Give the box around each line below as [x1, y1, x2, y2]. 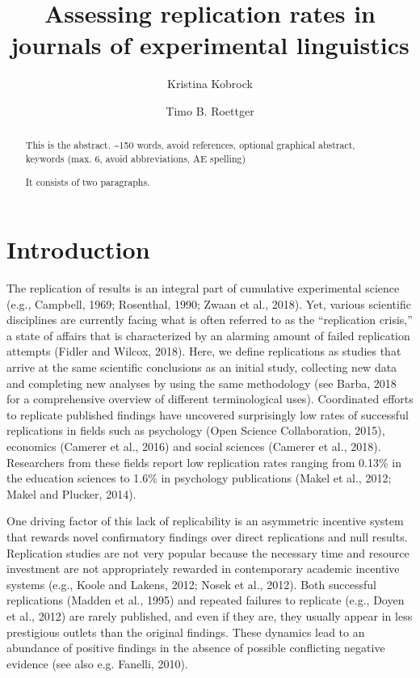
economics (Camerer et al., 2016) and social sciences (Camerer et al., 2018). [6, 438, 381, 455]
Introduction [6, 233, 150, 266]
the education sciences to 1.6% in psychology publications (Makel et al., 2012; [6, 470, 392, 486]
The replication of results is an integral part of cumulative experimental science [6, 280, 400, 297]
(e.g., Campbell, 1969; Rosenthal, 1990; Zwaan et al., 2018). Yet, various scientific [6, 295, 411, 312]
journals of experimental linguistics [10, 28, 409, 61]
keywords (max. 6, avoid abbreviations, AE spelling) [25, 151, 246, 165]
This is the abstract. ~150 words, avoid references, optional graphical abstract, [25, 138, 355, 152]
